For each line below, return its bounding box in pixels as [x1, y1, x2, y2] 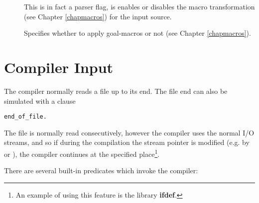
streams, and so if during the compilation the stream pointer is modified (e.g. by [4, 137, 250, 147]
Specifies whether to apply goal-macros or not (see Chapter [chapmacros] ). [24, 28, 251, 38]
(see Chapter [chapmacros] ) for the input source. [24, 11, 172, 21]
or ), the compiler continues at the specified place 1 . [4, 147, 160, 159]
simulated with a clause [4, 95, 76, 106]
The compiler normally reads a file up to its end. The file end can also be [4, 85, 228, 96]
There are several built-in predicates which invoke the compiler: [4, 165, 198, 176]
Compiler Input [4, 57, 114, 77]
